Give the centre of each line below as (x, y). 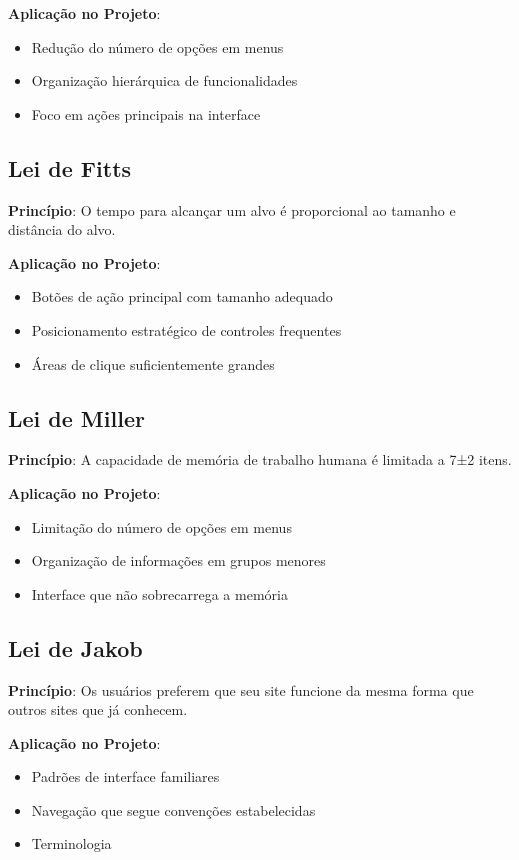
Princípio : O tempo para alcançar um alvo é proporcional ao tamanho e (232, 209)
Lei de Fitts (70, 167)
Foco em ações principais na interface (146, 113)
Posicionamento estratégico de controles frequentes (186, 329)
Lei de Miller (76, 417)
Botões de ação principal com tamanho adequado (182, 296)
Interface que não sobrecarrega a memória (159, 593)
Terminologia (71, 843)
